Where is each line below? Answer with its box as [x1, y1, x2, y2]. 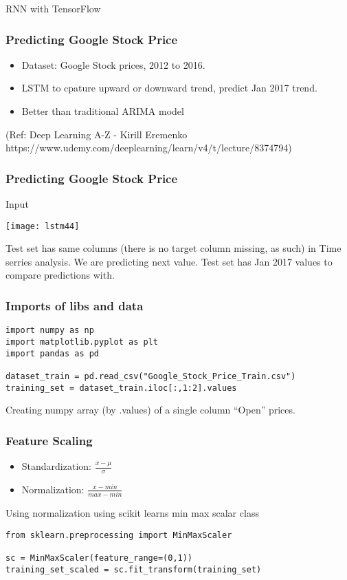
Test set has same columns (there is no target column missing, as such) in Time [5, 241, 342, 255]
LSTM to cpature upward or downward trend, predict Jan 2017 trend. [21, 80, 317, 95]
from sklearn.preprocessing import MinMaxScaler [5, 530, 232, 540]
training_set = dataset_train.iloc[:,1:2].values [5, 383, 237, 393]
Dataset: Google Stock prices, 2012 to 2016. [21, 57, 205, 72]
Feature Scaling [5, 431, 93, 449]
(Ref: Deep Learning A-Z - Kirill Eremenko [5, 127, 188, 141]
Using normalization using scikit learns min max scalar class [5, 506, 259, 520]
